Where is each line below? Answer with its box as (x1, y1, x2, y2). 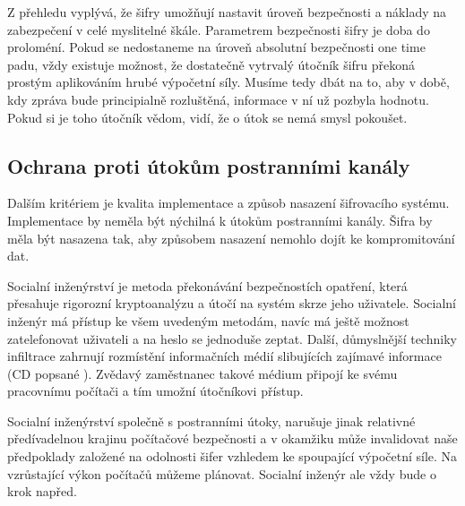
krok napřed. (7, 482, 77, 501)
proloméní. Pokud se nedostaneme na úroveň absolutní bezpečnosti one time (7, 38, 426, 56)
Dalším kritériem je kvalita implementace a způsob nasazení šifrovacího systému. (7, 193, 450, 212)
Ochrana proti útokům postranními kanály (7, 151, 410, 179)
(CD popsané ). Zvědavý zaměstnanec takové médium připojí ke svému (7, 364, 398, 382)
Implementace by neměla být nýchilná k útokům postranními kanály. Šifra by (7, 210, 433, 229)
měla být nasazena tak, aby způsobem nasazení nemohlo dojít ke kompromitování (7, 228, 455, 247)
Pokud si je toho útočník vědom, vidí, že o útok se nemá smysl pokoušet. (7, 107, 408, 126)
